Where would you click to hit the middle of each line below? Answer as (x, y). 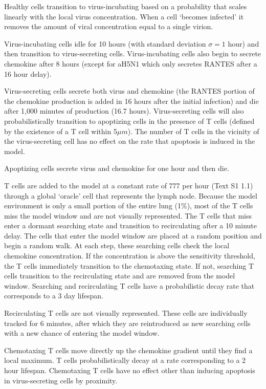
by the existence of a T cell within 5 (61, 131)
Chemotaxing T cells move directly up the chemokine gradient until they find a (128, 350)
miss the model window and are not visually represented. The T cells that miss (128, 215)
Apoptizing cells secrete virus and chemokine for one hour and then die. (117, 168)
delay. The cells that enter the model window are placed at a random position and (133, 235)
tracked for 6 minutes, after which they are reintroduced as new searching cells (127, 323)
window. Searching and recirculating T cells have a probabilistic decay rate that (129, 285)
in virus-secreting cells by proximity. (61, 380)
